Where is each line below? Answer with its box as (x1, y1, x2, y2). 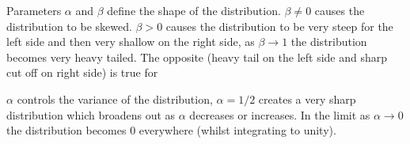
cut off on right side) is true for (6, 64, 158, 81)
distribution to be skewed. (6, 17, 132, 34)
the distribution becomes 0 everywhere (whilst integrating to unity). (6, 122, 336, 138)
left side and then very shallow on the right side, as (6, 33, 255, 50)
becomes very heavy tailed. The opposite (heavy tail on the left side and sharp (6, 48, 388, 65)
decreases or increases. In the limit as (189, 106, 370, 123)
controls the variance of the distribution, (17, 90, 213, 107)
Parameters (6, 2, 62, 18)
